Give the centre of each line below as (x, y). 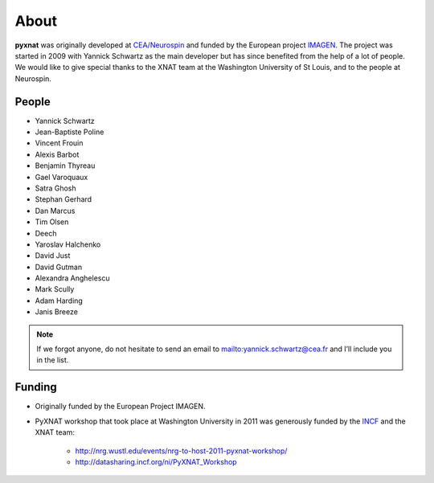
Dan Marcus (55, 211)
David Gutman (59, 267)
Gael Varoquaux (61, 177)
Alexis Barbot (57, 154)
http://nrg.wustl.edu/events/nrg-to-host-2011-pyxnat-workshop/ (181, 451)
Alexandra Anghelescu (72, 278)
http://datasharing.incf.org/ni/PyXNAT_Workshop (156, 461)
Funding (36, 387)
